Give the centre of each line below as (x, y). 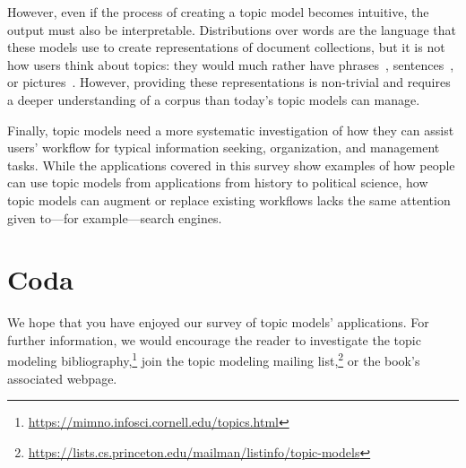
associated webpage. (62, 378)
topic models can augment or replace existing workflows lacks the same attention (229, 199)
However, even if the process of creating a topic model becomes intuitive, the (218, 12)
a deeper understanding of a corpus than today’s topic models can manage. (214, 99)
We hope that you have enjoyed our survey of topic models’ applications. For (218, 322)
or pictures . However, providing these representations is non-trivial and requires (229, 82)
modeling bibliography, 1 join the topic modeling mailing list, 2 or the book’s (214, 360)
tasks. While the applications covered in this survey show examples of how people (231, 165)
